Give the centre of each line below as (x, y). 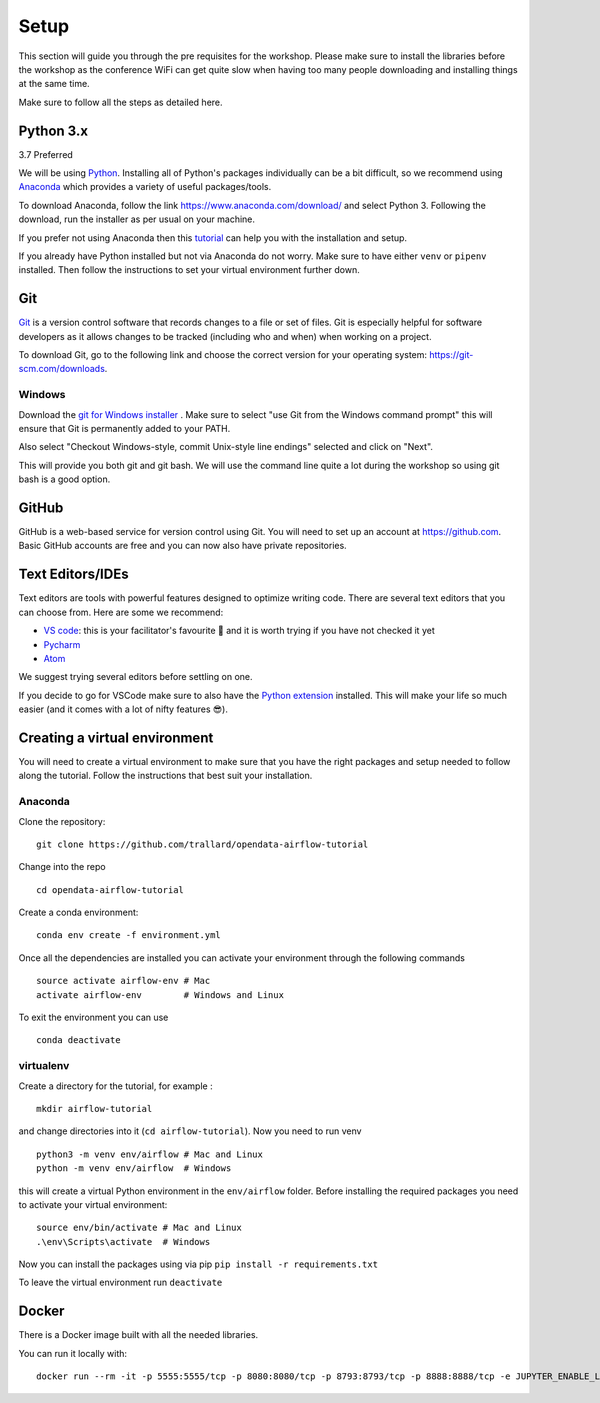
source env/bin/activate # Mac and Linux (139, 1228)
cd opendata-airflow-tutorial (110, 889)
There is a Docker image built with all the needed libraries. (138, 1335)
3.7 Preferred (46, 154)
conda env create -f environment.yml (129, 935)
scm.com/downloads (61, 369)
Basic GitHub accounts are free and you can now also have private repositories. (182, 546)
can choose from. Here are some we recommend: (121, 612)
